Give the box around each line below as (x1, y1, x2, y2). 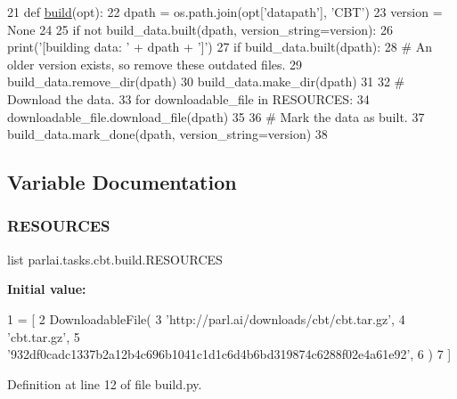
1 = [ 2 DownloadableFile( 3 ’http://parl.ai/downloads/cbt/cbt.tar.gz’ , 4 (7, 309, 405, 328)
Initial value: (7, 280, 86, 298)
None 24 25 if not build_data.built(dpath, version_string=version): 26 (7, 20, 393, 38)
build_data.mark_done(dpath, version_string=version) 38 (7, 125, 328, 143)
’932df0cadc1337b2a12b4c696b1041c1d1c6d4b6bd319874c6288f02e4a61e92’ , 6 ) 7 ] (7, 345, 452, 363)
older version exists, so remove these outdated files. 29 (7, 54, 303, 73)
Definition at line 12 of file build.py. (7, 374, 202, 393)
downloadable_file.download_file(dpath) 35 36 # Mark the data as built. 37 (7, 107, 425, 126)
